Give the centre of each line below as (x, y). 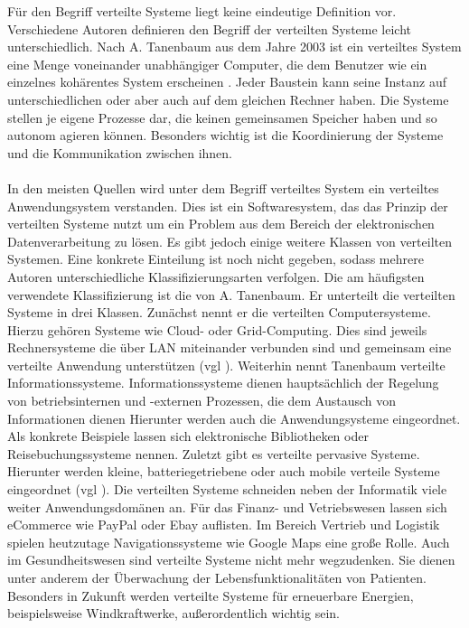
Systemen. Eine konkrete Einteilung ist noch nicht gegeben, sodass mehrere (216, 259)
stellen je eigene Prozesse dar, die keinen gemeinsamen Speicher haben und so (222, 117)
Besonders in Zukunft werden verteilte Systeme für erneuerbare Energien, (211, 595)
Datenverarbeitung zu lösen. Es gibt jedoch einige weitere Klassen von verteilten (230, 241)
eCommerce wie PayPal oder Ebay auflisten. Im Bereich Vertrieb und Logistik (224, 525)
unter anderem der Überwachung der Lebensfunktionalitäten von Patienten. (217, 577)
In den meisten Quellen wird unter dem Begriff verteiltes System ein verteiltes (223, 187)
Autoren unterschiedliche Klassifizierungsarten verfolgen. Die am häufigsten (216, 276)
